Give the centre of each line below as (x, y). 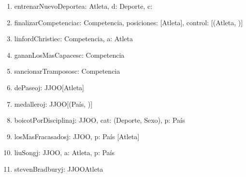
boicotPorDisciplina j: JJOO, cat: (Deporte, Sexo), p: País (100, 120)
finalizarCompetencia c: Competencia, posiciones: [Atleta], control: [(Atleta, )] (129, 22)
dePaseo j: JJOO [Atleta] (49, 87)
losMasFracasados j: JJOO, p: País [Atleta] (77, 136)
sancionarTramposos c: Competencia (67, 71)
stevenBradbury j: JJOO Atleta (59, 169)
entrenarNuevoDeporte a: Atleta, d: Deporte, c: (83, 6)
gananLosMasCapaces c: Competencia (69, 55)
